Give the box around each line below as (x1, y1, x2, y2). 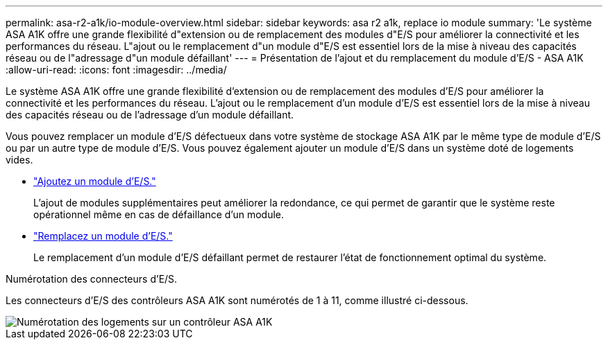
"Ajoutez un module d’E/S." (33, 175, 156, 187)
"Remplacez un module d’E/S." (33, 230, 173, 242)
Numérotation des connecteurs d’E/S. (6, 273, 178, 285)
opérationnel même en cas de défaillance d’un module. (33, 209, 285, 220)
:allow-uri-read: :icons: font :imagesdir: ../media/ (6, 64, 227, 76)
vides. (6, 154, 33, 166)
